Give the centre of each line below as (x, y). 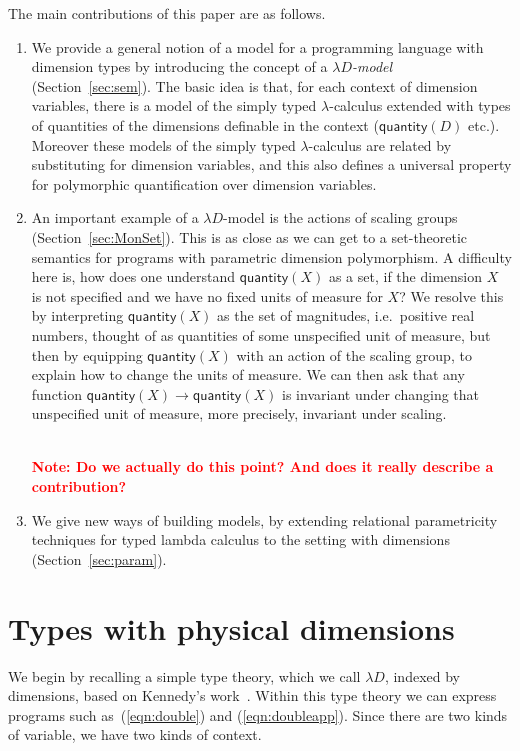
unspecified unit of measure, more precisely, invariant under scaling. (239, 413)
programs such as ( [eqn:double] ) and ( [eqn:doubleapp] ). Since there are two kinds (258, 714)
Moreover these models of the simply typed (163, 144)
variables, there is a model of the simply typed (174, 105)
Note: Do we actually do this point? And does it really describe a (262, 466)
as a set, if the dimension (405, 276)
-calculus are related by (380, 144)
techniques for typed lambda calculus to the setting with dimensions (240, 539)
